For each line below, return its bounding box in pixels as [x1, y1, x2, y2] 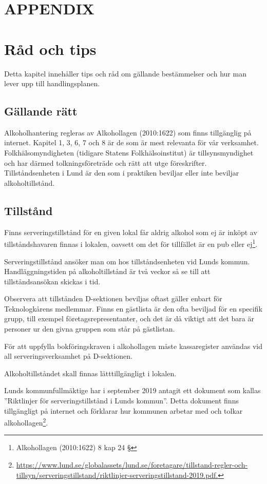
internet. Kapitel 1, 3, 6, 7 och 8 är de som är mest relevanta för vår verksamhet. [4, 137, 259, 148]
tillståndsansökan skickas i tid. [4, 276, 101, 286]
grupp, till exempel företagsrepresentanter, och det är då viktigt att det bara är [4, 313, 254, 324]
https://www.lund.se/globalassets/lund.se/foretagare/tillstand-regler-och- [16, 459, 248, 470]
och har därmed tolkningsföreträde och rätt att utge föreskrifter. [4, 157, 207, 168]
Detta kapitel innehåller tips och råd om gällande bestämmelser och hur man [4, 68, 246, 79]
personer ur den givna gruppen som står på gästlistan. [4, 323, 175, 334]
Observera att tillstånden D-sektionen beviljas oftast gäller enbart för [4, 293, 222, 304]
